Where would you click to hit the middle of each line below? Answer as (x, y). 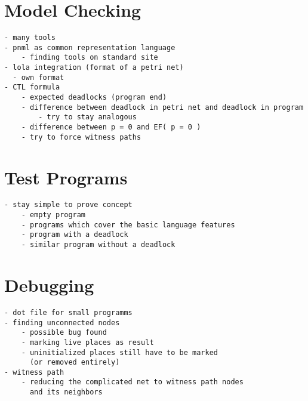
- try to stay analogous (87, 117)
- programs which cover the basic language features (128, 225)
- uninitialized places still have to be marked (119, 352)
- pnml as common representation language (90, 47)
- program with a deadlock (75, 235)
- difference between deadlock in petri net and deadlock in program (162, 107)
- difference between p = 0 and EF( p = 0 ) (111, 127)
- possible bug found (64, 333)
